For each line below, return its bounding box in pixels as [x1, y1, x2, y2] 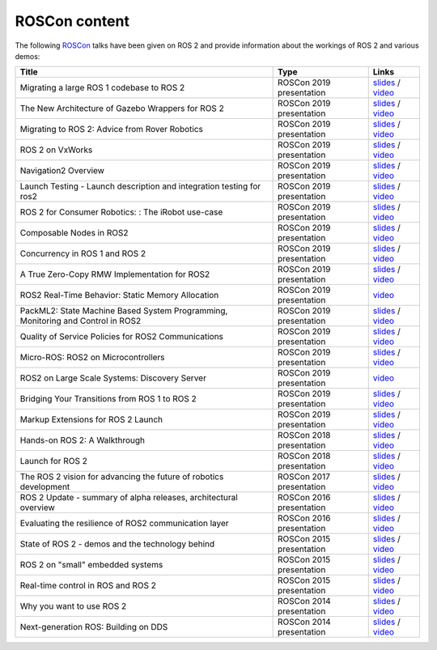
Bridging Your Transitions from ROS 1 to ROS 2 [19, 393, 197, 405]
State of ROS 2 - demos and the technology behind [19, 538, 215, 550]
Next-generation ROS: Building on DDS [19, 622, 168, 633]
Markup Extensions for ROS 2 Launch [19, 414, 163, 425]
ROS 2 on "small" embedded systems [19, 559, 163, 571]
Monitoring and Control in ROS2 [19, 316, 142, 327]
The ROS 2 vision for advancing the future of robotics [19, 471, 224, 482]
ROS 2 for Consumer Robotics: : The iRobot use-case [19, 206, 223, 218]
